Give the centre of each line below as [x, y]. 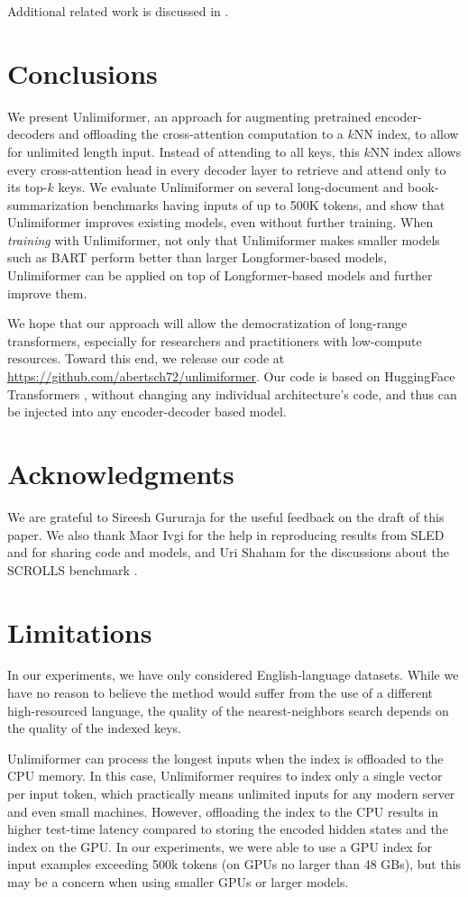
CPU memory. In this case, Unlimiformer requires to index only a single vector [225, 776]
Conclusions [83, 73]
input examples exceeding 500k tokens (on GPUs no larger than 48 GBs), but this [234, 864]
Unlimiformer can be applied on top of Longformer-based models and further [220, 275]
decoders [31, 134]
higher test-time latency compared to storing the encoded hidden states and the [228, 829]
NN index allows [416, 151]
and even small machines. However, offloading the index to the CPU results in [223, 811]
